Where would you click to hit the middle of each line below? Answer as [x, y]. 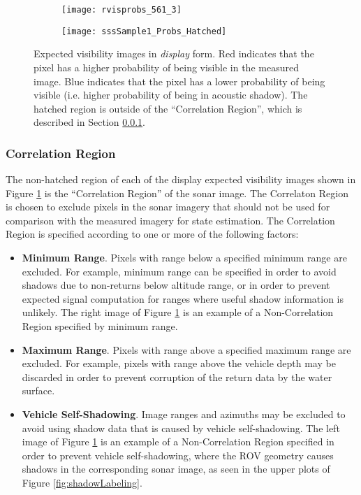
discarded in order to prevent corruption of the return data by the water [177, 376]
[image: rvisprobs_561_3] [121, 10]
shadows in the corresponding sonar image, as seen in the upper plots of [176, 469]
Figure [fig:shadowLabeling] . [82, 482]
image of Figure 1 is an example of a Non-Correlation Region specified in [178, 442]
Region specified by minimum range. [100, 326]
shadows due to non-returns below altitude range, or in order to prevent [176, 285]
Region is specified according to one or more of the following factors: [152, 234]
